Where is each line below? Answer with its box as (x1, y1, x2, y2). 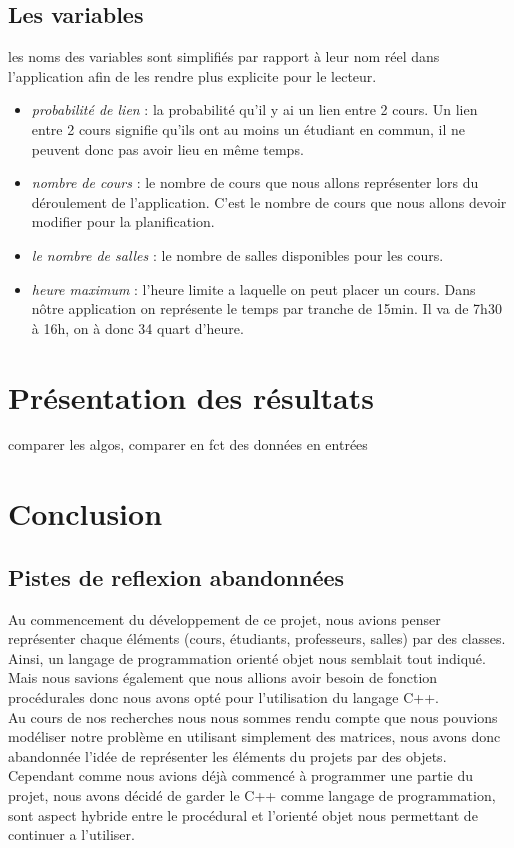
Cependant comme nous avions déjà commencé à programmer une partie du (8, 765, 473, 786)
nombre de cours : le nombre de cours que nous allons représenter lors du (31, 172, 479, 193)
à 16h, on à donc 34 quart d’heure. (31, 317, 244, 338)
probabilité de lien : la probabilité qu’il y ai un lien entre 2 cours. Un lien (31, 99, 478, 120)
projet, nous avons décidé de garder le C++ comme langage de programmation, (8, 784, 496, 805)
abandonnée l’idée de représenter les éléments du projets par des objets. (8, 745, 447, 766)
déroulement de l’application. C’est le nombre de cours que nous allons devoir (31, 191, 507, 212)
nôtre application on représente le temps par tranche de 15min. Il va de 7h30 (31, 298, 502, 319)
